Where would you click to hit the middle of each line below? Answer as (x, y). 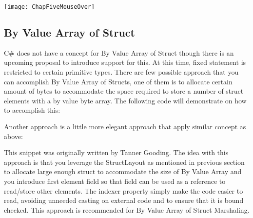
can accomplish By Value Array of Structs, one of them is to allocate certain (118, 81)
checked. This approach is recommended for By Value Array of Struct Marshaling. (127, 209)
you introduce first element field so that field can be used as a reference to (115, 181)
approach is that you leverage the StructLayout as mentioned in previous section (124, 162)
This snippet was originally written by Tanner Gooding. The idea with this (116, 152)
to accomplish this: (32, 110)
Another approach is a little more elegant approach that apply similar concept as (125, 127)
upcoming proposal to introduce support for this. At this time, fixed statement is (125, 62)
